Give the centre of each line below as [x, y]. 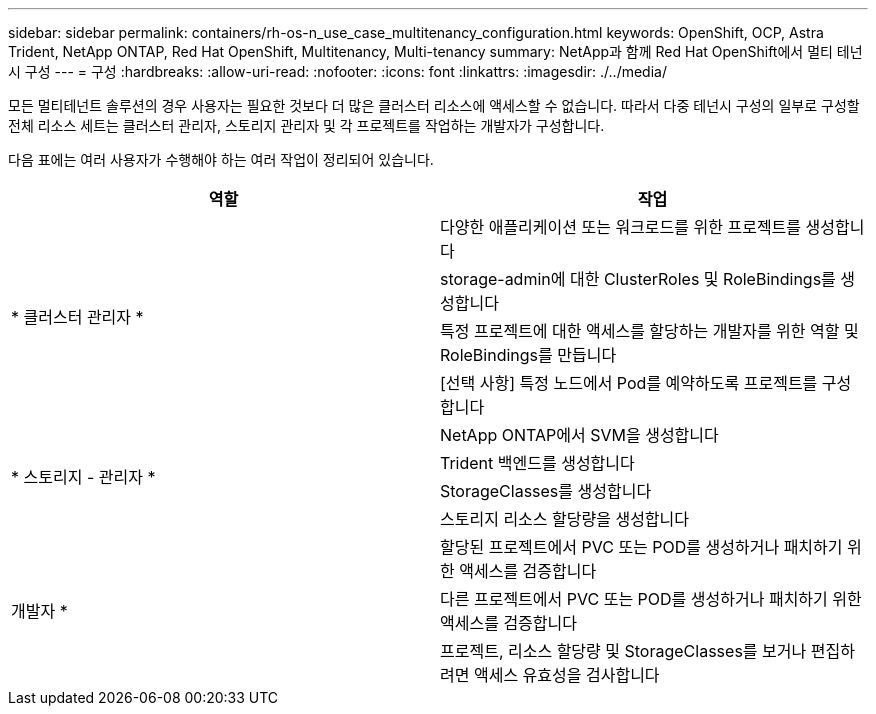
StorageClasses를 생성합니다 [546, 491]
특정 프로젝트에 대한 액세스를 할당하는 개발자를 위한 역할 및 [649, 331]
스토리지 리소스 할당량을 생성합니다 [565, 519]
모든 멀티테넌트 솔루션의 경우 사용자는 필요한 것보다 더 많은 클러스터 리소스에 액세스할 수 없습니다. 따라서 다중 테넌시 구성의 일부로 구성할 [434, 105]
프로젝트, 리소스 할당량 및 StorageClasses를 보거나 [623, 651]
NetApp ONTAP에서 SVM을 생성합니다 [579, 435]
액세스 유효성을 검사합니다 [566, 675]
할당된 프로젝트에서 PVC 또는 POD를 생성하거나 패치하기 [641, 547]
